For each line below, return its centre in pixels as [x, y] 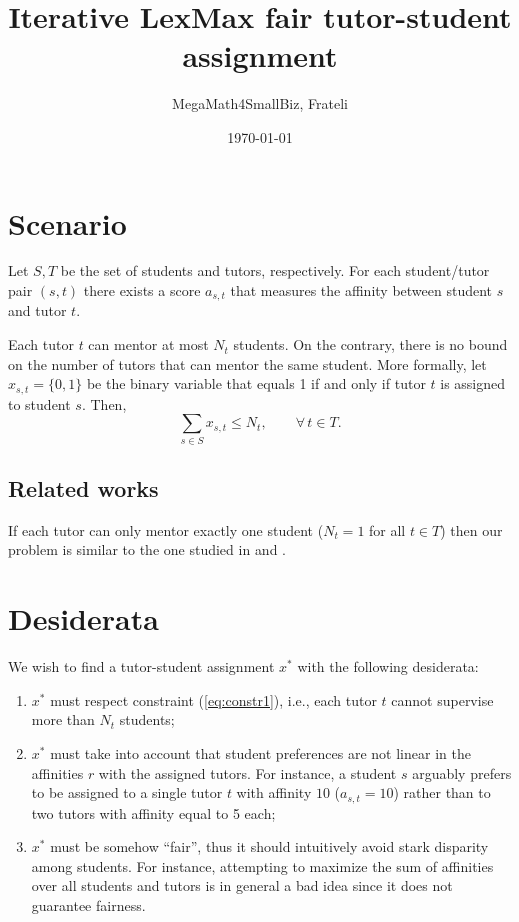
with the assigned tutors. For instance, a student [247, 772]
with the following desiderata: [388, 666]
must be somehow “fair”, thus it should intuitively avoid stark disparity [269, 846]
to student [39, 403]
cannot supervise [442, 699]
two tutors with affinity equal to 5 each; [153, 812]
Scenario [67, 222]
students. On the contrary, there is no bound [370, 344]
